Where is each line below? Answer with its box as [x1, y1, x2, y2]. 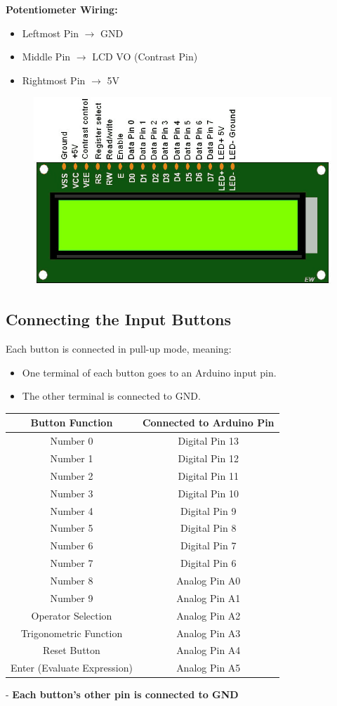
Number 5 [50, 521, 93, 535]
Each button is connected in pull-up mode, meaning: [6, 341, 232, 356]
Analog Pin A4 [176, 643, 241, 658]
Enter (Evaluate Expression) [11, 660, 133, 675]
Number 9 [50, 590, 93, 605]
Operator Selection [31, 608, 112, 622]
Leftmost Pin [22, 25, 79, 40]
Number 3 [50, 485, 93, 500]
